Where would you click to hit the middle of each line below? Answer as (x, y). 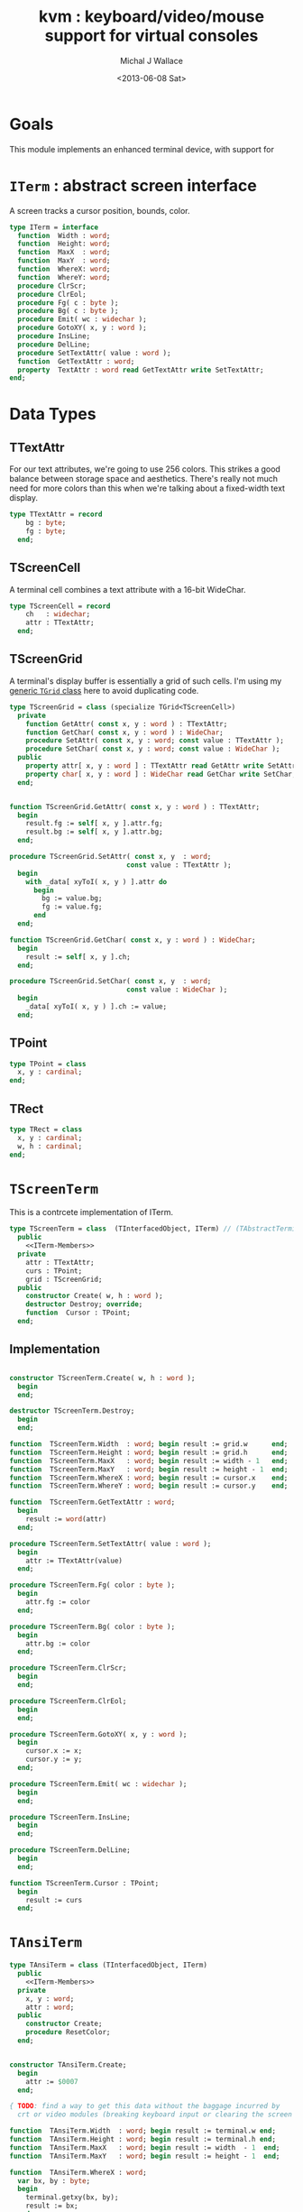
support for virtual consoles (151, 36)
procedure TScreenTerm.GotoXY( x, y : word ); (98, 1734)
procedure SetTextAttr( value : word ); (94, 353)
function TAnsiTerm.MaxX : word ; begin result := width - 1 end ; (145, 2147)
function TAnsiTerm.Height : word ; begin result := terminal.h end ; (143, 2140)
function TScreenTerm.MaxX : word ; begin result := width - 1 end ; (149, 1461)
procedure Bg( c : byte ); (68, 311)
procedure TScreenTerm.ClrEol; (68, 1701)
